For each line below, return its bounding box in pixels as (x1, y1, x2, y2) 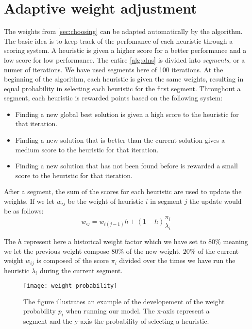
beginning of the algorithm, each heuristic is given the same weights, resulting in (4, 74, 244, 84)
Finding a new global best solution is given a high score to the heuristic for (15, 109, 239, 119)
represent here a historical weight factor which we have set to (24, 236, 206, 246)
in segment (150, 196, 183, 206)
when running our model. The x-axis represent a (66, 306, 210, 316)
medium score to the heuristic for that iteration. (15, 144, 159, 154)
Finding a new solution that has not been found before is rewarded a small (15, 161, 238, 171)
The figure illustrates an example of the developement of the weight (23, 296, 225, 306)
